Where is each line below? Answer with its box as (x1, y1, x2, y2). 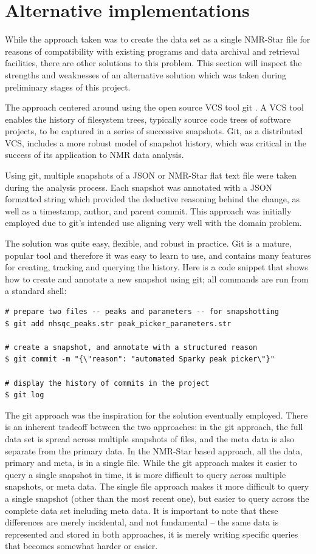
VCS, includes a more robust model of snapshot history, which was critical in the (5, 136, 307, 149)
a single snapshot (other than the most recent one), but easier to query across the (5, 491, 309, 504)
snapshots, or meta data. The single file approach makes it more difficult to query (5, 480, 309, 493)
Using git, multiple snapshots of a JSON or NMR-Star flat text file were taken (5, 169, 297, 182)
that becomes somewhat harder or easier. (5, 539, 158, 552)
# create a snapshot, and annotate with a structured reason (5, 343, 258, 352)
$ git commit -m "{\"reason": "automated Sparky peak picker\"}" (5, 355, 275, 364)
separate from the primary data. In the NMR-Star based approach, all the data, (5, 444, 303, 457)
